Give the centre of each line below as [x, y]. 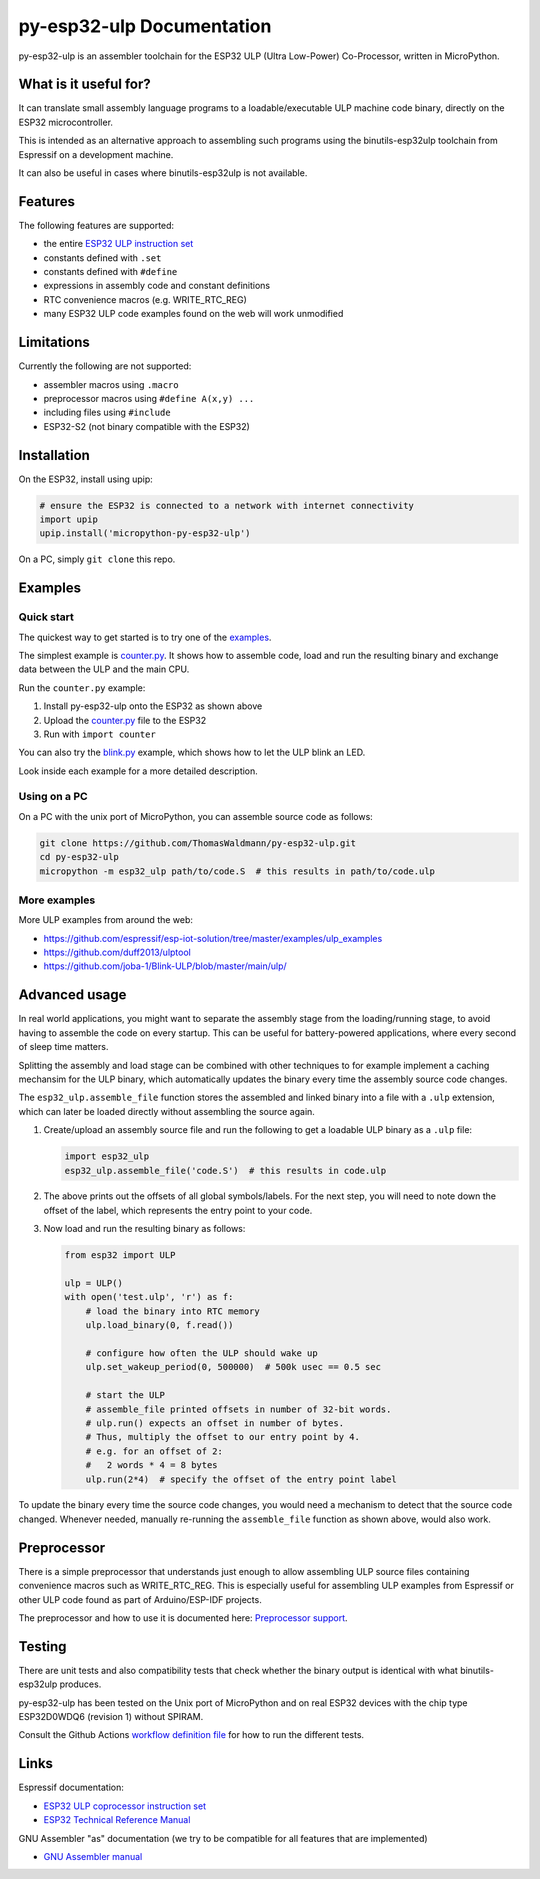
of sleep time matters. [63, 1047]
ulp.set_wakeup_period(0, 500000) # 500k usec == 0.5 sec [233, 1367]
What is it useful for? [85, 84]
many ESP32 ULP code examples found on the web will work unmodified [193, 314]
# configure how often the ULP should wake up [202, 1353]
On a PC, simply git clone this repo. [97, 559]
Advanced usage [72, 995]
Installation [54, 455]
